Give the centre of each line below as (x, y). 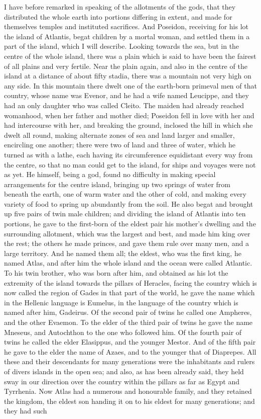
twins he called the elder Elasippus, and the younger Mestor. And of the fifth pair (130, 342)
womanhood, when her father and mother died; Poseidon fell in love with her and (129, 115)
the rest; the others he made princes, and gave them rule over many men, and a (127, 243)
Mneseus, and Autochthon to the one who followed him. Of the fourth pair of (123, 332)
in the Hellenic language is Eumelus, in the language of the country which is (121, 302)
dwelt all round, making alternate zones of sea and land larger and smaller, (119, 135)
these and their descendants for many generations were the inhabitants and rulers (129, 361)
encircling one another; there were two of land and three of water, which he (120, 145)
